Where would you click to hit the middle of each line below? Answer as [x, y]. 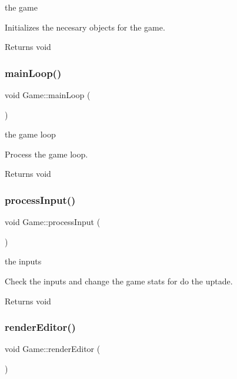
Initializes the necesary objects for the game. [85, 27]
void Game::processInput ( [53, 222]
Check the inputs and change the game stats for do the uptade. [119, 281]
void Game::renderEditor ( [53, 349]
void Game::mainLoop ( [48, 95]
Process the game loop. [46, 154]
